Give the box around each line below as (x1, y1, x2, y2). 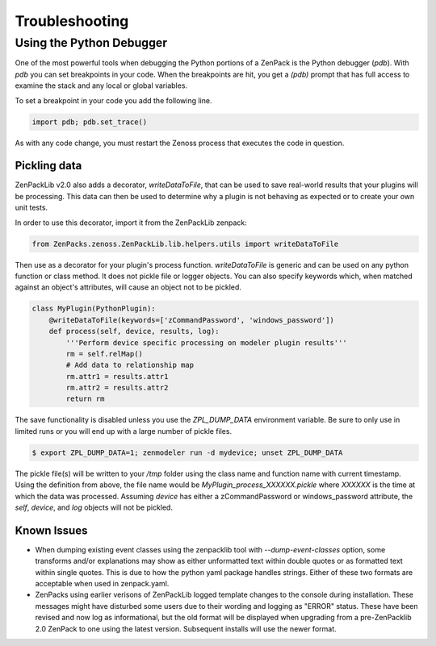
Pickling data (15, 159, 82, 173)
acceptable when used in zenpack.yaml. (35, 579, 170, 589)
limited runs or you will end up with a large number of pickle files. (15, 426, 233, 436)
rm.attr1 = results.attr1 (65, 372, 169, 381)
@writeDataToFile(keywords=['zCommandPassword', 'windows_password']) (48, 315, 335, 324)
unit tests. (15, 202, 48, 213)
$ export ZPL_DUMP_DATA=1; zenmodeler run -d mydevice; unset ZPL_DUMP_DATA (31, 448, 343, 457)
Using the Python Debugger (15, 35, 168, 50)
